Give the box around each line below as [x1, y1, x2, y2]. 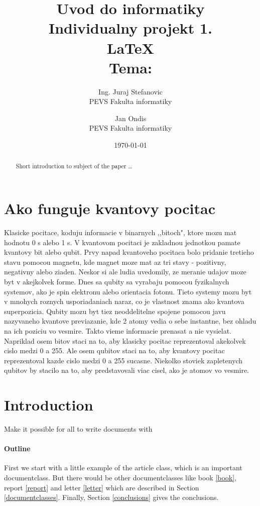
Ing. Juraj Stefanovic [98, 86, 163, 96]
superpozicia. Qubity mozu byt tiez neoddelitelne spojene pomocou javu [4, 306, 226, 316]
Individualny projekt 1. [49, 18, 212, 38]
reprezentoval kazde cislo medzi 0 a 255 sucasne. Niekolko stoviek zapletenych [4, 355, 243, 365]
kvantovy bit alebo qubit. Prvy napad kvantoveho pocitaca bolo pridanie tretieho [4, 247, 254, 257]
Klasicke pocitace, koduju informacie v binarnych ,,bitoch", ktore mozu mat [4, 227, 237, 238]
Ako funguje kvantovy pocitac [4, 198, 215, 219]
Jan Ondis [114, 113, 147, 123]
